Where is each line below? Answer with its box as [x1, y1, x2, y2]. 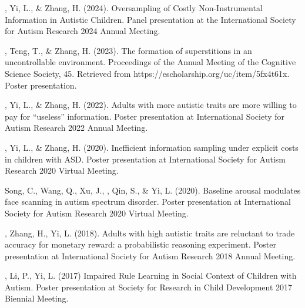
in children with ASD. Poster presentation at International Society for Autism [5, 153, 286, 165]
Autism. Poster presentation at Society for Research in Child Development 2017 [5, 280, 293, 293]
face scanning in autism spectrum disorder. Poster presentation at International [5, 195, 291, 208]
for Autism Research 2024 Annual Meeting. [5, 25, 160, 37]
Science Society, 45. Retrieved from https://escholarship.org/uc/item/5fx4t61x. [5, 67, 290, 79]
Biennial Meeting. [5, 292, 69, 304]
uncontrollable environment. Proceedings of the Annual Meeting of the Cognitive [5, 56, 296, 68]
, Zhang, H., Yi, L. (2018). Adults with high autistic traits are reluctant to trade [5, 226, 295, 239]
